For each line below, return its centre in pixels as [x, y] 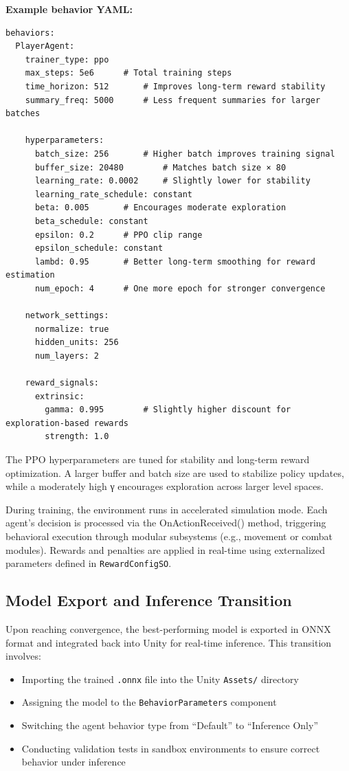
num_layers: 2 [67, 356]
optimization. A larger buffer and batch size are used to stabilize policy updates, [175, 472]
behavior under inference [74, 762]
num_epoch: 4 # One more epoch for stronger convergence [180, 288]
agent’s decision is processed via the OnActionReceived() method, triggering [166, 523]
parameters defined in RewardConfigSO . [89, 563]
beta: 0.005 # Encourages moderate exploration [160, 208]
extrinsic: [59, 396]
